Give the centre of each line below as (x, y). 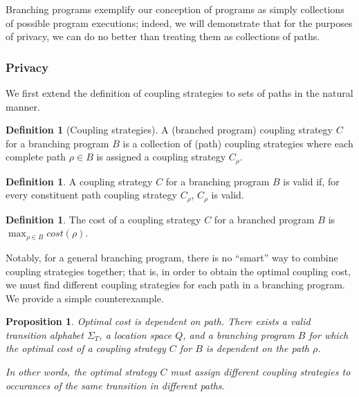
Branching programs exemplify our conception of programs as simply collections (175, 9)
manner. (23, 106)
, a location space (136, 334)
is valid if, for (311, 181)
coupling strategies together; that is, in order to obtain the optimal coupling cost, (178, 271)
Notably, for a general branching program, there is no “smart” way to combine (172, 257)
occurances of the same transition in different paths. (115, 385)
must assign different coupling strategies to (260, 372)
